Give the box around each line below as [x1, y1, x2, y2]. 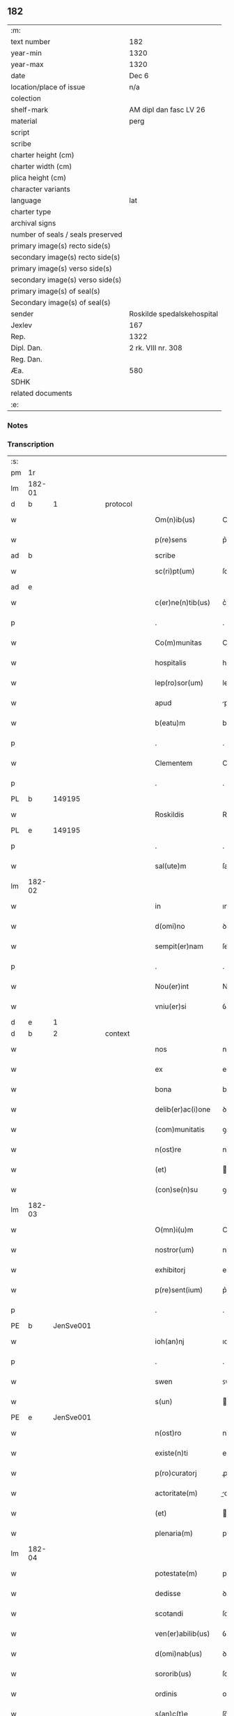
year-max [10, 59, 44, 69]
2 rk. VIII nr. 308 [129, 343, 182, 352]
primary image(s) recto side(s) [10, 241, 111, 251]
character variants [10, 184, 71, 194]
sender [10, 308, 34, 318]
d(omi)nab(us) [155, 1649, 203, 1659]
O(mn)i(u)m [155, 1225, 194, 1234]
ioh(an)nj [155, 1336, 185, 1346]
